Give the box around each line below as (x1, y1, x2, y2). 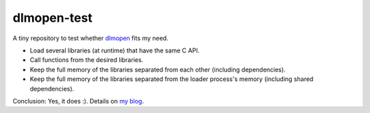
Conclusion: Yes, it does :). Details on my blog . (12, 97, 144, 105)
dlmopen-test (12, 10, 92, 25)
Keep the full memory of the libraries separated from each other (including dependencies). (29, 65, 286, 74)
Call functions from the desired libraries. (29, 56, 144, 64)
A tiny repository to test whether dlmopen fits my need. (12, 34, 169, 42)
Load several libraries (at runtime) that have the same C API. (29, 46, 200, 54)
